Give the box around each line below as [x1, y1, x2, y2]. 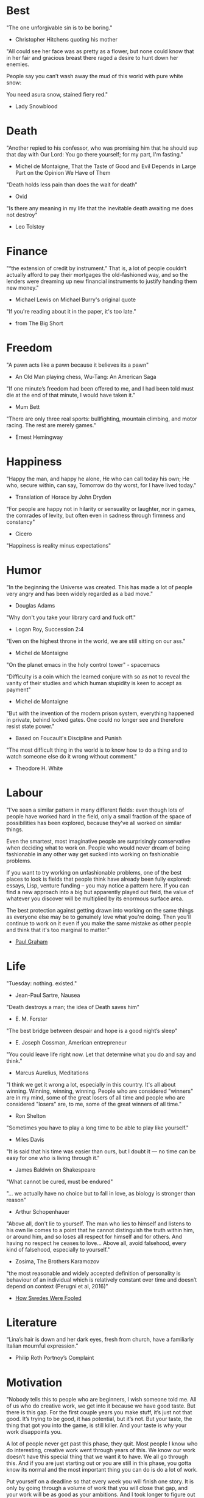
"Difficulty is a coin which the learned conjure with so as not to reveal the [6, 673, 190, 680]
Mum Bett [15, 403, 40, 410]
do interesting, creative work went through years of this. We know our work [6, 1447, 196, 1454]
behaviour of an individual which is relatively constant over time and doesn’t [6, 1276, 197, 1283]
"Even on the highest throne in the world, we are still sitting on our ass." [6, 637, 186, 645]
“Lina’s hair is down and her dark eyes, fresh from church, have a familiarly [6, 1336, 194, 1343]
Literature [6, 1315, 57, 1329]
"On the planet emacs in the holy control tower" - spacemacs [6, 661, 160, 668]
